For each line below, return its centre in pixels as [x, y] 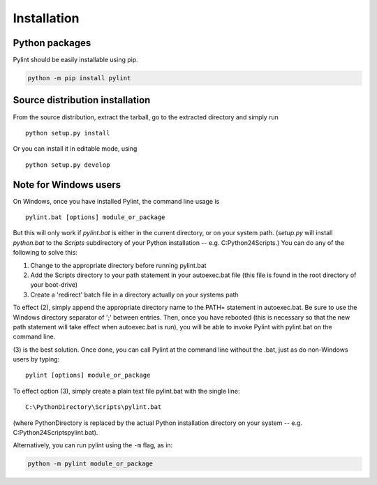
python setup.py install [68, 133]
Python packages [52, 43]
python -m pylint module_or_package [90, 464]
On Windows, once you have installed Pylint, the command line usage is [116, 201]
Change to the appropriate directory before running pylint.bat [118, 265]
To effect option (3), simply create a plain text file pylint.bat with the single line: [126, 391]
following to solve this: [45, 253]
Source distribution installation [82, 100]
